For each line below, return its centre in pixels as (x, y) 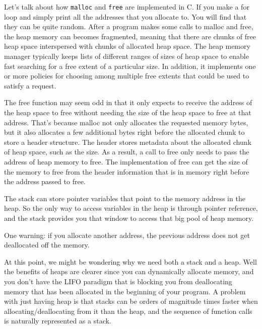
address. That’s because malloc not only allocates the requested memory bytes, (126, 122)
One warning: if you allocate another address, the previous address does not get (127, 235)
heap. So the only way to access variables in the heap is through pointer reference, (131, 208)
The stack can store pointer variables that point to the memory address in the (125, 198)
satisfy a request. (30, 85)
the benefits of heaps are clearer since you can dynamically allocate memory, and (129, 271)
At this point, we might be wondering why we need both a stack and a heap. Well (130, 261)
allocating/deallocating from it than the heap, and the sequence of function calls (128, 311)
